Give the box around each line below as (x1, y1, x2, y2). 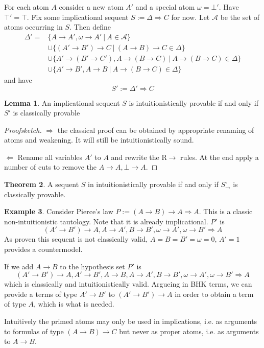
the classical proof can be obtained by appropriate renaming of (57, 124, 254, 135)
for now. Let (171, 11, 210, 22)
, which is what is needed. (33, 298, 114, 309)
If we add (4, 261, 34, 271)
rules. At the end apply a (180, 151, 259, 162)
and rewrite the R (111, 151, 167, 162)
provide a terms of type (4, 288, 78, 299)
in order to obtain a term (175, 288, 254, 299)
